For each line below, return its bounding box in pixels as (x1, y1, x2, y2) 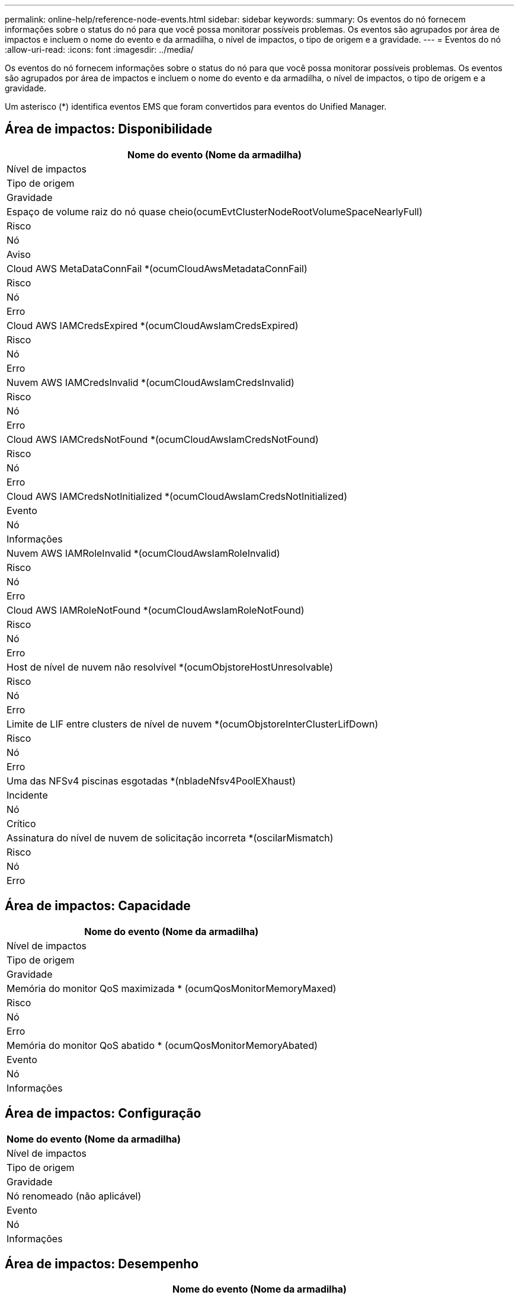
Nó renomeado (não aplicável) (7, 1189, 142, 1202)
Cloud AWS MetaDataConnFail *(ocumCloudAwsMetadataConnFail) (7, 262, 307, 275)
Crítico (7, 817, 36, 830)
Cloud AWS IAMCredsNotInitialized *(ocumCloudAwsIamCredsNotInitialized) (7, 490, 347, 502)
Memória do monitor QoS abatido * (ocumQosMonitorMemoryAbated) (7, 1039, 318, 1051)
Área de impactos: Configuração (5, 1106, 201, 1121)
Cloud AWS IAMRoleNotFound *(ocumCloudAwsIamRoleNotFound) (7, 604, 305, 616)
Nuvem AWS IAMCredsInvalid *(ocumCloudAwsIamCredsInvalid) (7, 376, 294, 388)
